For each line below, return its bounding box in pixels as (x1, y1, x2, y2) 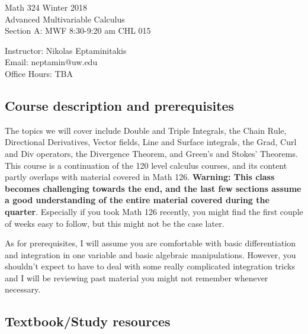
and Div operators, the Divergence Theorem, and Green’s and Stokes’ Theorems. (5, 147, 298, 159)
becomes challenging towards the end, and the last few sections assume (5, 182, 301, 194)
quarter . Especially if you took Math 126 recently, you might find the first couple (5, 205, 303, 217)
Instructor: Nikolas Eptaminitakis (5, 44, 127, 56)
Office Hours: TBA (5, 67, 73, 79)
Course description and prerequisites (5, 96, 235, 114)
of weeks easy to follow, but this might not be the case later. (5, 217, 224, 229)
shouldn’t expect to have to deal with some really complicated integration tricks (5, 260, 295, 272)
